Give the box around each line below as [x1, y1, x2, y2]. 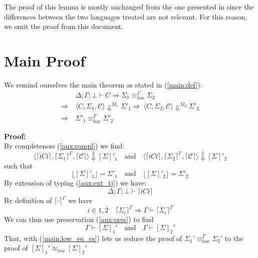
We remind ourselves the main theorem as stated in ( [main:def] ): [4, 79, 202, 89]
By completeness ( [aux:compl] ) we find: [4, 140, 124, 151]
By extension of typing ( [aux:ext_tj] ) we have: [4, 177, 147, 188]
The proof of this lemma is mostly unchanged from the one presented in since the [4, 1, 254, 11]
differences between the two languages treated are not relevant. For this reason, [4, 11, 247, 21]
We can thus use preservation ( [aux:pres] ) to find [4, 214, 154, 224]
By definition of [4, 195, 52, 205]
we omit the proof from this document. [4, 21, 124, 31]
